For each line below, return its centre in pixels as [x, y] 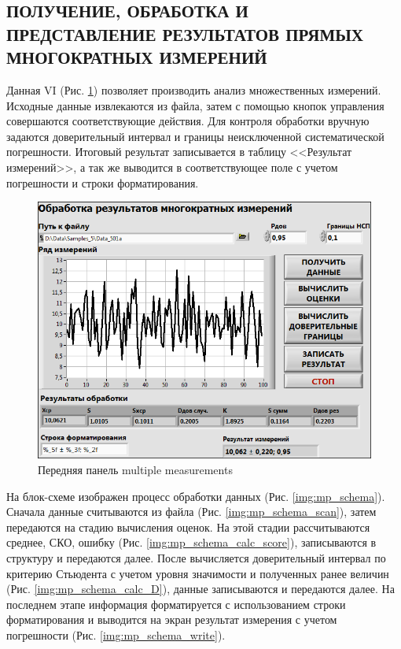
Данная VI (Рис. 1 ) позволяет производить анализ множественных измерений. [194, 89]
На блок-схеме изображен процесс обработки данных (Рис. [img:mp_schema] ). [196, 496]
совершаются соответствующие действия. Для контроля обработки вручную [188, 121]
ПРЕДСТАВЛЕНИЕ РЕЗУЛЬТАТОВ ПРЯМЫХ [185, 33]
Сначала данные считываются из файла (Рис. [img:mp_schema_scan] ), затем [191, 512]
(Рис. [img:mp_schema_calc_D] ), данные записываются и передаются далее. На [200, 589]
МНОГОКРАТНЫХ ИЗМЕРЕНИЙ [137, 57]
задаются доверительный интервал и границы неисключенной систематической [195, 136]
